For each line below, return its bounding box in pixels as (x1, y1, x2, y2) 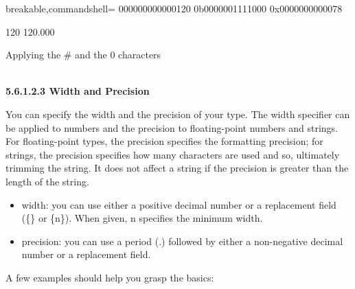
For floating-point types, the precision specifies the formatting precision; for (5, 134, 323, 148)
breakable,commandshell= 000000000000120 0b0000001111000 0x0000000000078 (5, 1, 343, 15)
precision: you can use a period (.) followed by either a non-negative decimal (21, 233, 343, 248)
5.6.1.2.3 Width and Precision (5, 84, 150, 98)
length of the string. (5, 174, 89, 188)
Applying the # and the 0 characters (5, 47, 161, 62)
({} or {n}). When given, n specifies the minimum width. (21, 211, 263, 225)
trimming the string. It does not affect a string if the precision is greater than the (5, 161, 349, 175)
